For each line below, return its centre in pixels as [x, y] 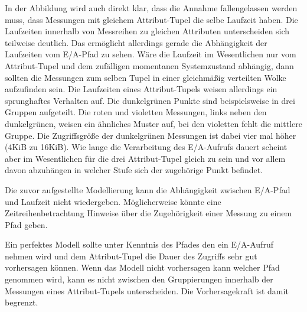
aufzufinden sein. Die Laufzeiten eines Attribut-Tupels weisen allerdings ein [141, 89]
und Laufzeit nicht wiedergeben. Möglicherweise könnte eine [113, 201]
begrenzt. [22, 302]
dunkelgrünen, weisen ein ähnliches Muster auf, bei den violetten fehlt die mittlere [153, 123]
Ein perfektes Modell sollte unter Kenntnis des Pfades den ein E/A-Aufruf [139, 244]
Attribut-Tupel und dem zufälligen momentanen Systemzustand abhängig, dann [149, 65]
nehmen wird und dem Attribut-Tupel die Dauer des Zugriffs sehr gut [131, 256]
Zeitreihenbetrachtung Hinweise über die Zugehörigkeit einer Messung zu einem [148, 213]
